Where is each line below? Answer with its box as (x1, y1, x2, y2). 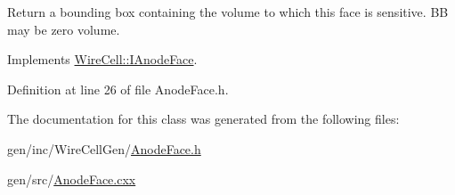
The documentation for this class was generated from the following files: (7, 110, 400, 128)
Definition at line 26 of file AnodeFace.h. (7, 79, 229, 98)
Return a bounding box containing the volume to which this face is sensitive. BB (7, 3, 449, 20)
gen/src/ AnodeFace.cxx (7, 169, 136, 188)
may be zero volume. (7, 20, 120, 38)
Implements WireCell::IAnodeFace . (7, 50, 198, 69)
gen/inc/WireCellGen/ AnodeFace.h (7, 139, 201, 158)
